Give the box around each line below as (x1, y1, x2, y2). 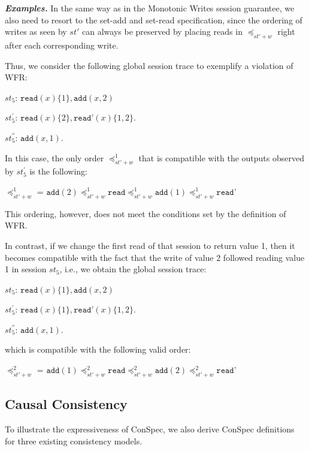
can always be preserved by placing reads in (82, 25, 243, 38)
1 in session (5, 263, 47, 275)
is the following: (29, 165, 87, 178)
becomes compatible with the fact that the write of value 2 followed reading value (5, 251, 305, 263)
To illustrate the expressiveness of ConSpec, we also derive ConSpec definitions (5, 423, 295, 435)
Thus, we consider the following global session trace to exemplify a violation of (5, 59, 293, 71)
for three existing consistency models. (5, 434, 143, 447)
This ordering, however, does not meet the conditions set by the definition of (5, 207, 286, 220)
